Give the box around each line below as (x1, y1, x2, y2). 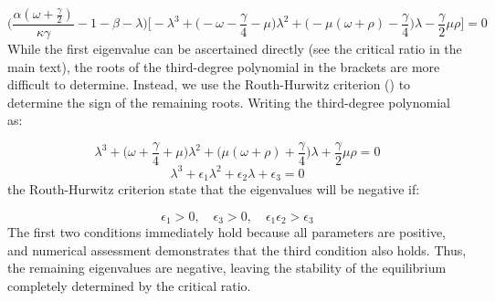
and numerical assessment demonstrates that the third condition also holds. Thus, (7, 240, 467, 259)
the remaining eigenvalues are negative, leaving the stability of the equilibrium (7, 258, 447, 277)
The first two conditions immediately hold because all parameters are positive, (7, 223, 447, 242)
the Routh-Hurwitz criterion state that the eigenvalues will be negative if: (7, 180, 420, 199)
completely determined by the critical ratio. (7, 275, 251, 295)
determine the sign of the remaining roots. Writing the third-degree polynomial (7, 92, 450, 111)
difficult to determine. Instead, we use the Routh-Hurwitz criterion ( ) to (7, 75, 411, 94)
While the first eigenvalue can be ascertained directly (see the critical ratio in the (7, 39, 462, 58)
